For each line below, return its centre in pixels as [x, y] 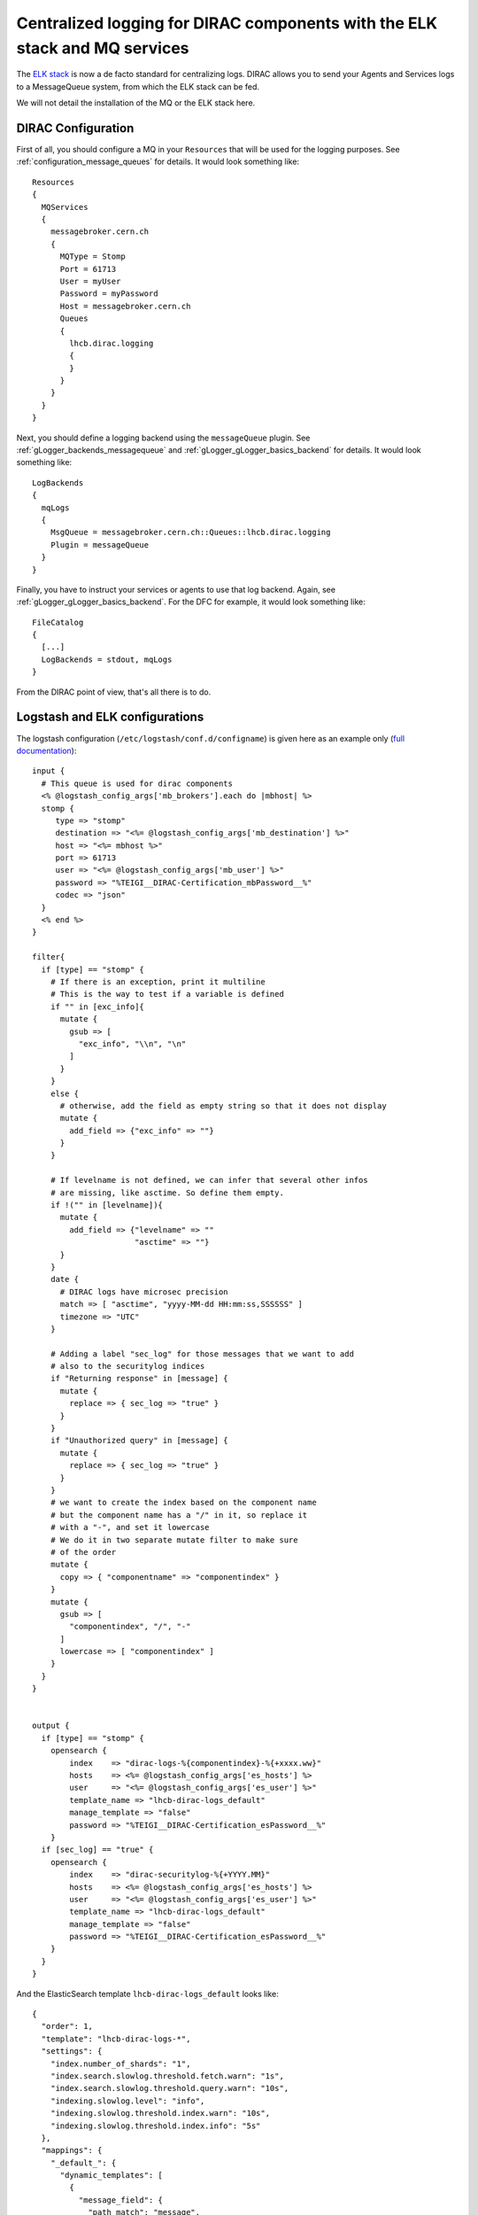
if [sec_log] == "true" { [97, 1850]
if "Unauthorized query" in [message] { [139, 1441]
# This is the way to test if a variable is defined [167, 994]
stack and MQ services [103, 48]
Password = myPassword [109, 294]
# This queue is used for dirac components [137, 783]
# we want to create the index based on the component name [184, 1503]
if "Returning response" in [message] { [139, 1379]
